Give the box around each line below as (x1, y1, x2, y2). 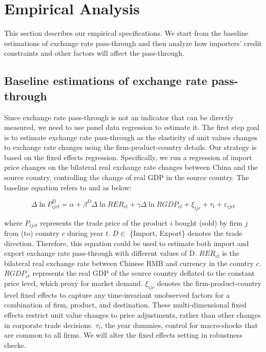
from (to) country (4, 228, 59, 238)
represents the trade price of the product (40, 217, 168, 228)
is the (222, 248, 239, 258)
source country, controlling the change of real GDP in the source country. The (4, 172, 249, 183)
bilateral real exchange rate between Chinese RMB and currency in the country (4, 257, 254, 268)
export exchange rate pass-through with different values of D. (4, 248, 197, 258)
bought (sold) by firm (175, 217, 242, 228)
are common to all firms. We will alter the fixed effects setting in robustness (4, 329, 242, 340)
